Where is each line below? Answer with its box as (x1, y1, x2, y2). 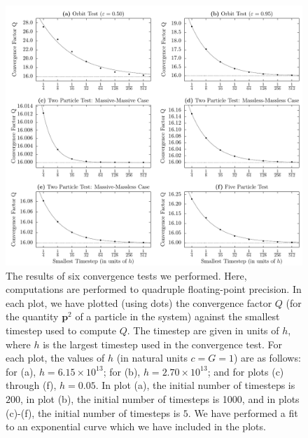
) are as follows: (233, 350, 301, 365)
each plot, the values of (6, 350, 105, 365)
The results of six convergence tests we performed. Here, (6, 268, 247, 282)
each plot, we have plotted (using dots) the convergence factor (6, 295, 272, 310)
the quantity (6, 309, 59, 324)
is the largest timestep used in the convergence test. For (43, 336, 282, 351)
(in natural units (116, 350, 188, 365)
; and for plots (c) (207, 364, 284, 378)
